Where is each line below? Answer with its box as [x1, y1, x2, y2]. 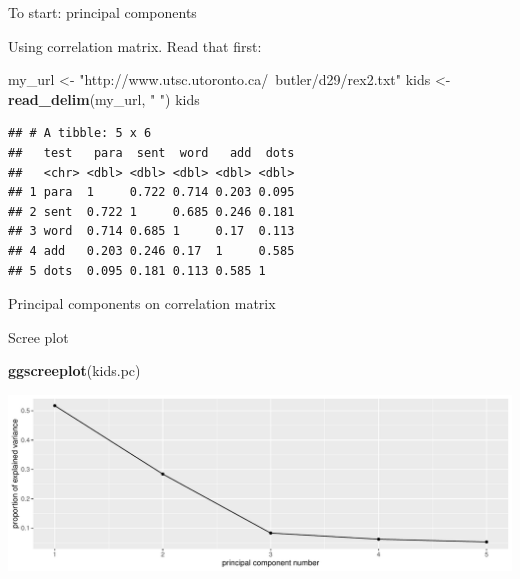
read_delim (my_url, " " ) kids [8, 88, 200, 109]
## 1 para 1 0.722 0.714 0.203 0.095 [8, 185, 295, 200]
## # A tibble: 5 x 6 [8, 126, 152, 141]
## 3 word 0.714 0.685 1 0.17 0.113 [8, 224, 295, 239]
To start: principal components [8, 2, 197, 22]
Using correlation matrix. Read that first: [8, 35, 262, 56]
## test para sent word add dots [8, 145, 295, 160]
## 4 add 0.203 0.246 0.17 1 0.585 [8, 243, 295, 258]
